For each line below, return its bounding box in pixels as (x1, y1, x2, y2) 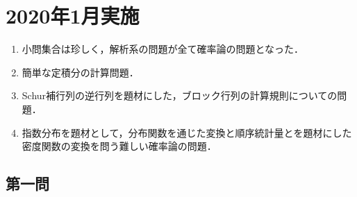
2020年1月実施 (6, 1, 140, 30)
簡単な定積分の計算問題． (22, 65, 139, 79)
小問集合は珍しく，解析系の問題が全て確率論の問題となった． (22, 42, 304, 56)
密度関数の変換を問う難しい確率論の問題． (22, 139, 217, 153)
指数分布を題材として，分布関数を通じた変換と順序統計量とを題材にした (22, 125, 352, 139)
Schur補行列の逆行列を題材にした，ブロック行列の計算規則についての (22, 88, 338, 103)
